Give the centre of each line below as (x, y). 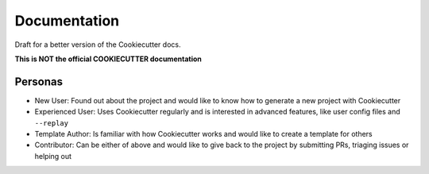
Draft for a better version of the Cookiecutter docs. (98, 44)
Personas (39, 81)
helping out (53, 156)
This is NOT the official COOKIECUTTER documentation (108, 59)
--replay (52, 123)
